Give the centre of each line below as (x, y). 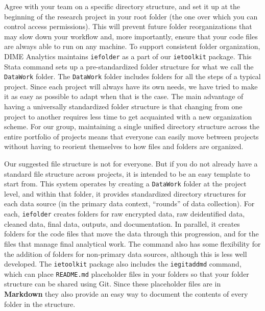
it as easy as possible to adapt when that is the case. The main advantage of (124, 96)
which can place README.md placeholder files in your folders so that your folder (127, 273)
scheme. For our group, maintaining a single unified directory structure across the (132, 126)
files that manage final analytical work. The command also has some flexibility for (132, 243)
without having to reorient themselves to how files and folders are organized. (124, 146)
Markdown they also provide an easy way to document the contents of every (126, 294)
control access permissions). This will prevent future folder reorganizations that (128, 26)
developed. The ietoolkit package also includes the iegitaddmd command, (123, 264)
